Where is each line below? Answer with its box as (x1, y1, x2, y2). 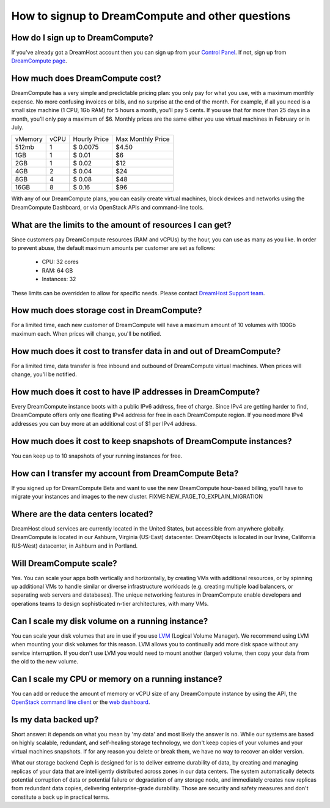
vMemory (15, 135, 43, 143)
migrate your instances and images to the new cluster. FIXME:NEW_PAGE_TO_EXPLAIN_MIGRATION (11, 493, 263, 500)
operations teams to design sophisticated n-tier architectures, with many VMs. (11, 600, 209, 607)
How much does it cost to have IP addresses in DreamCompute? (11, 387, 260, 397)
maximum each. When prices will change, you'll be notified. (11, 330, 162, 337)
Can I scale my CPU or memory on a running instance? (11, 674, 222, 684)
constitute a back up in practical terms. (11, 793, 110, 801)
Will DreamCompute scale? (11, 558, 117, 568)
